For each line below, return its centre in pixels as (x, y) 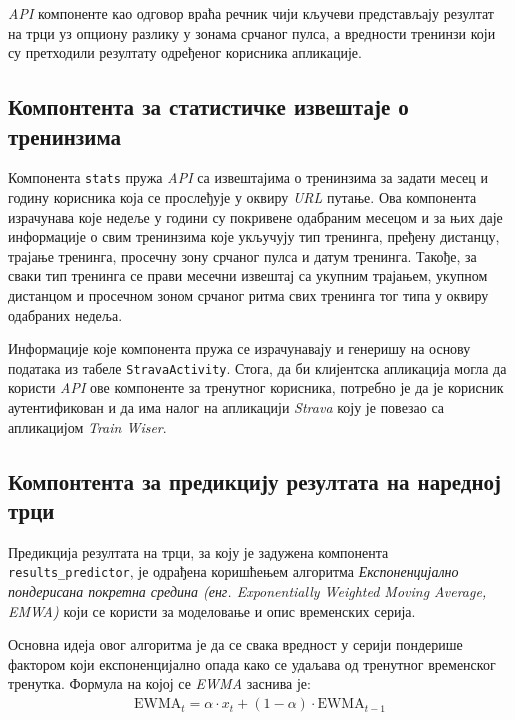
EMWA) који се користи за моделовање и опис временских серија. (212, 610)
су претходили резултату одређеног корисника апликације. (185, 52)
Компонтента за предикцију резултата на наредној (255, 480)
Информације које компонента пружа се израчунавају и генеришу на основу (239, 348)
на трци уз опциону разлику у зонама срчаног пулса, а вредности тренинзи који (252, 32)
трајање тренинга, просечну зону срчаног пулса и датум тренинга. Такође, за (242, 255)
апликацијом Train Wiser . (87, 426)
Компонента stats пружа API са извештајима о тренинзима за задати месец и (248, 177)
